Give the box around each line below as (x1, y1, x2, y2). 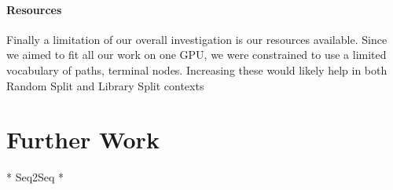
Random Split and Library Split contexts (6, 77, 204, 93)
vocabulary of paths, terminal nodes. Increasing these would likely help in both (6, 61, 387, 78)
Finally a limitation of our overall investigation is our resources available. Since (6, 31, 387, 47)
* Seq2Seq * (6, 169, 64, 185)
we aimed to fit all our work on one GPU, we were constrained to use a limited (6, 46, 387, 63)
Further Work (6, 123, 160, 155)
